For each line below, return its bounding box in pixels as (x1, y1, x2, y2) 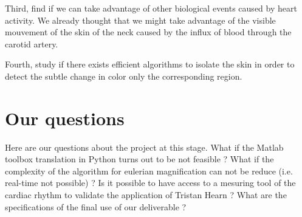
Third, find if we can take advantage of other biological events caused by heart (5, 2, 297, 14)
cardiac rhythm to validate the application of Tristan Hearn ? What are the (5, 188, 287, 201)
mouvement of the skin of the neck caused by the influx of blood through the (5, 26, 292, 38)
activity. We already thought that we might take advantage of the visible (5, 13, 276, 26)
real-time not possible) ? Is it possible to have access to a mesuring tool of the (5, 176, 296, 189)
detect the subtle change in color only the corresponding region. (5, 69, 242, 82)
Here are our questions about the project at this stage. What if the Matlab (5, 140, 284, 153)
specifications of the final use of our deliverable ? (5, 200, 187, 213)
